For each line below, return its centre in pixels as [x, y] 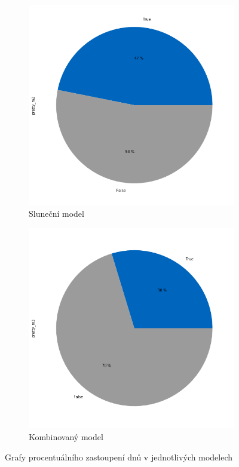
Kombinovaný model [66, 436]
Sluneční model [56, 213]
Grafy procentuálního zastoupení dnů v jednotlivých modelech [119, 457]
